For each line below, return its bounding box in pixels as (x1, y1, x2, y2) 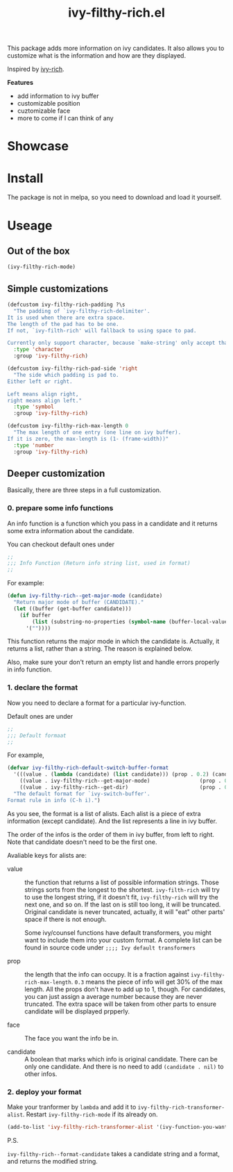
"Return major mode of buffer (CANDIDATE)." (13, 599, 144, 606)
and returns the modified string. (7, 1157, 98, 1165)
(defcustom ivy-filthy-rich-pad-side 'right (7, 365, 138, 372)
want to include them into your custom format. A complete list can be (24, 936, 222, 944)
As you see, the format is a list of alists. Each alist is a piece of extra (7, 809, 201, 817)
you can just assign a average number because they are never (24, 992, 202, 1000)
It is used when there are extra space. (7, 314, 126, 321)
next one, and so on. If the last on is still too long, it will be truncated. (24, 900, 221, 909)
